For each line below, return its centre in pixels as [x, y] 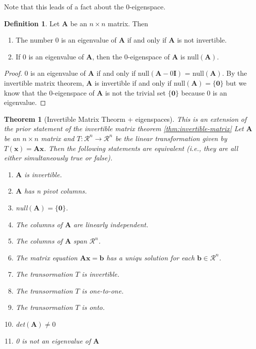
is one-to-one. [102, 290]
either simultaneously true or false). [58, 158]
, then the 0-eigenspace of [131, 56]
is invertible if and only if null [140, 82]
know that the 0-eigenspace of [49, 92]
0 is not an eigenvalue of [53, 340]
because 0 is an [204, 92]
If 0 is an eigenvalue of [50, 56]
